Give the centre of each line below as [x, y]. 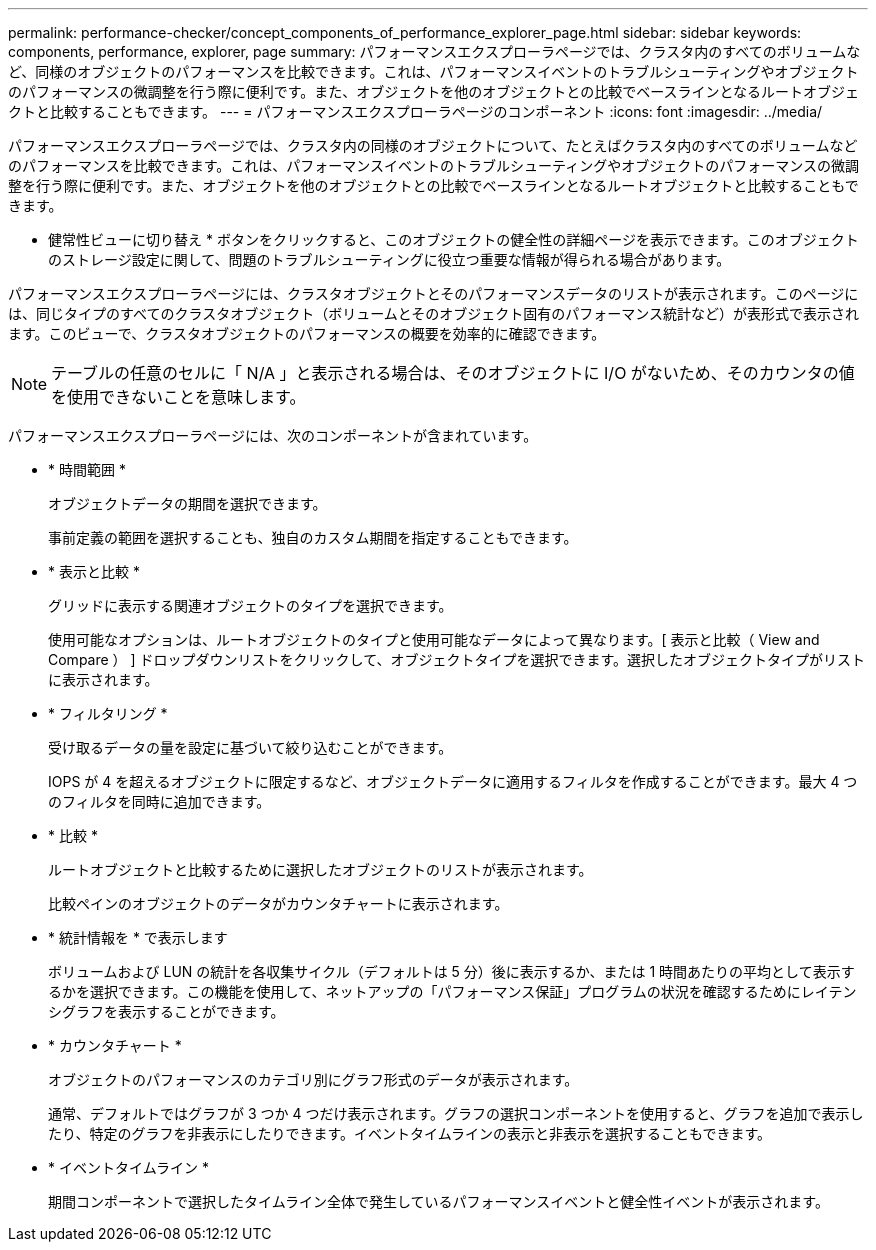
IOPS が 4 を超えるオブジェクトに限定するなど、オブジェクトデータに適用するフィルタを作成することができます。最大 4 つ [453, 781]
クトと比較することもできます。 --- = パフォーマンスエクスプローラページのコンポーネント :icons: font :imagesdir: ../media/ [415, 111]
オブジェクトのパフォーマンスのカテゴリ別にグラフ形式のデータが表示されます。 [313, 1079]
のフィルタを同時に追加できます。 [159, 801]
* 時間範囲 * [87, 469]
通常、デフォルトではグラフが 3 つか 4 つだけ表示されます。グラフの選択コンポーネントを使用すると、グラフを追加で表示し [456, 1113]
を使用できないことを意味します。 [178, 397]
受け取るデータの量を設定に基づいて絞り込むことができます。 [250, 747]
